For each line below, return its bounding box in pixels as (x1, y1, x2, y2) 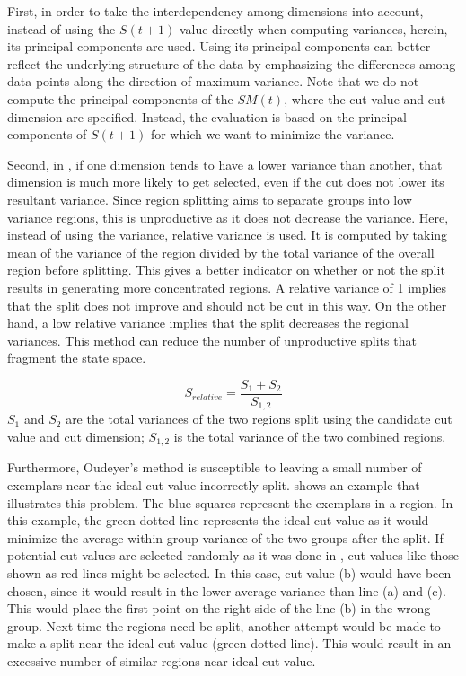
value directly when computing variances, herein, (179, 19, 448, 38)
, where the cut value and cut (284, 89, 446, 108)
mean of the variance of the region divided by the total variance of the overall (7, 242, 435, 261)
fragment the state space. (7, 348, 146, 367)
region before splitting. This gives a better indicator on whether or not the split (7, 260, 445, 279)
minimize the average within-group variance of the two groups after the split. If (7, 528, 444, 547)
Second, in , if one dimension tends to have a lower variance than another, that (7, 154, 443, 173)
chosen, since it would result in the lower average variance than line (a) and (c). (7, 581, 446, 600)
